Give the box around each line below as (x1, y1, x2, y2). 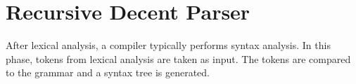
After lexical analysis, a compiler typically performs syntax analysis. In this (6, 38, 331, 52)
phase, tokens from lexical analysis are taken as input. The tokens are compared (6, 51, 351, 66)
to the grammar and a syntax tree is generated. (6, 65, 210, 80)
